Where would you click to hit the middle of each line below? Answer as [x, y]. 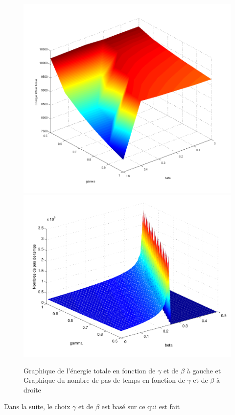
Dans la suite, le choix [37, 406]
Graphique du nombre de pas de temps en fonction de [104, 380]
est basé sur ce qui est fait [141, 406]
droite [32, 389]
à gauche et [204, 370]
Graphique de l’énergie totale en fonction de [90, 370]
